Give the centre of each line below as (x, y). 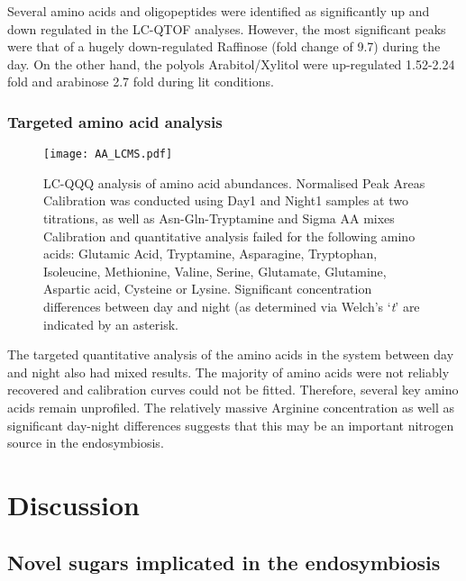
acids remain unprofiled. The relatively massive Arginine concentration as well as (231, 407)
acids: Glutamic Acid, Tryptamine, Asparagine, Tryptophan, (210, 254)
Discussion (73, 504)
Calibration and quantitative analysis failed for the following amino (229, 236)
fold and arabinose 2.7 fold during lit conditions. (141, 82)
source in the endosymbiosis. (86, 443)
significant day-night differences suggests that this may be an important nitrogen (231, 425)
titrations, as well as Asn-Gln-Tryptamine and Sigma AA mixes (219, 218)
